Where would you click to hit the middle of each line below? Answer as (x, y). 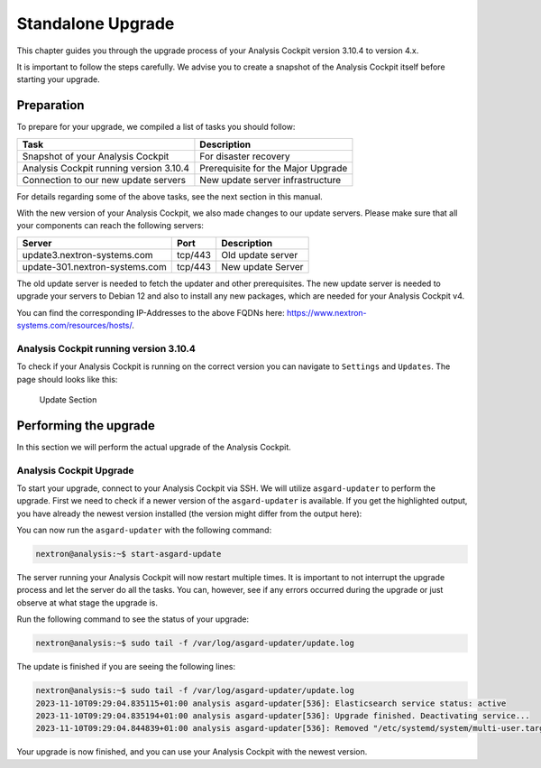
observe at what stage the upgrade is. (87, 602)
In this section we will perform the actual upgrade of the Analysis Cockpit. (154, 447)
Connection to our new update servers (104, 180)
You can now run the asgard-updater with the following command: (144, 530)
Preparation (50, 105)
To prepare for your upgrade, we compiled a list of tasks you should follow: (156, 127)
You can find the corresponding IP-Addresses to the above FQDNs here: (151, 312)
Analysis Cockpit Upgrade (75, 470)
